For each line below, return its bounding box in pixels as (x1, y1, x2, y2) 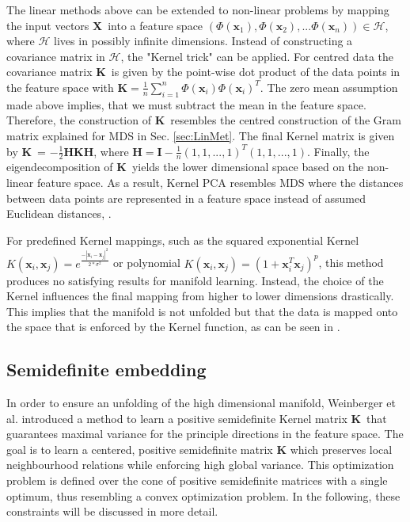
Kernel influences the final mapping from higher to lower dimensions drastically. (6, 288, 394, 304)
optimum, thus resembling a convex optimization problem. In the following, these (6, 487, 401, 504)
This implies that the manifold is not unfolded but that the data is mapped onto (6, 303, 398, 319)
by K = (6, 143, 46, 159)
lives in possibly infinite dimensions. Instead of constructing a (54, 32, 353, 49)
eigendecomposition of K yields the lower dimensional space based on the (6, 158, 364, 175)
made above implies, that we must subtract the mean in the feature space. (6, 96, 366, 112)
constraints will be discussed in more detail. (6, 503, 218, 520)
